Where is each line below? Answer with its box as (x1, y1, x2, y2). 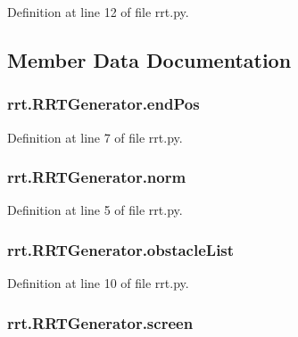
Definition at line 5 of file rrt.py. (7, 201, 183, 219)
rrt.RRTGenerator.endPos (7, 93, 200, 115)
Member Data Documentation (7, 45, 292, 73)
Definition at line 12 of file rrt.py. (7, 3, 189, 21)
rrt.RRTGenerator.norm (7, 166, 186, 188)
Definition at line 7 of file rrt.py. (7, 127, 183, 146)
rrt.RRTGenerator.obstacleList (7, 238, 235, 260)
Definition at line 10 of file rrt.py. (7, 274, 189, 292)
